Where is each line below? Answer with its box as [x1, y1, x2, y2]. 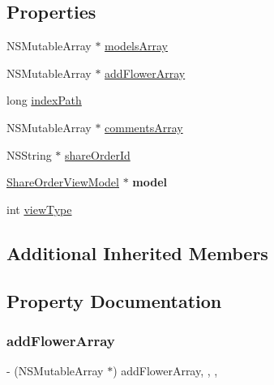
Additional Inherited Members [6, 240, 268, 265]
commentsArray [105, 118, 183, 135]
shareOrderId [65, 146, 131, 163]
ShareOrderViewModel [6, 173, 119, 190]
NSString [6, 146, 52, 163]
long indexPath [6, 92, 82, 109]
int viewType [6, 200, 72, 217]
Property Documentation [6, 288, 222, 313]
